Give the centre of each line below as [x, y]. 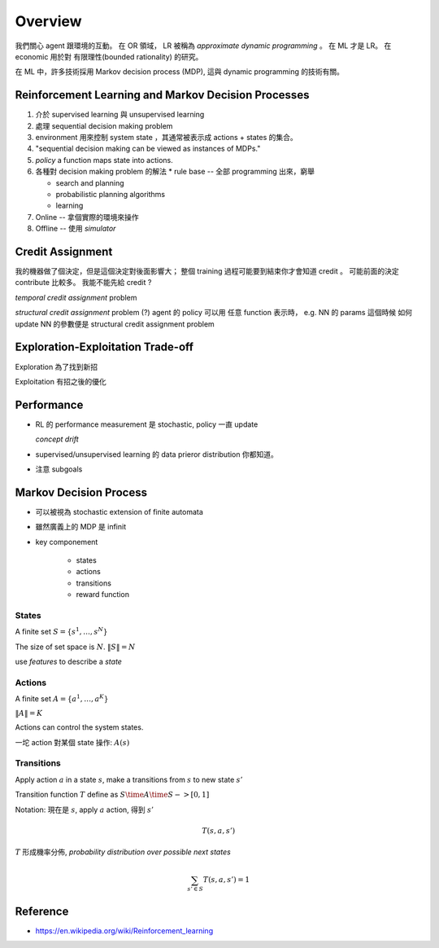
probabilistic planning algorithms [111, 194]
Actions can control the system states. [79, 727]
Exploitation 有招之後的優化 [61, 381]
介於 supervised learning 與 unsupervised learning [120, 115]
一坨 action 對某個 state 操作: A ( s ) [72, 742]
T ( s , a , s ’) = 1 [226, 880]
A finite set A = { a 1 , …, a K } [62, 698]
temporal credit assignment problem [76, 297]
